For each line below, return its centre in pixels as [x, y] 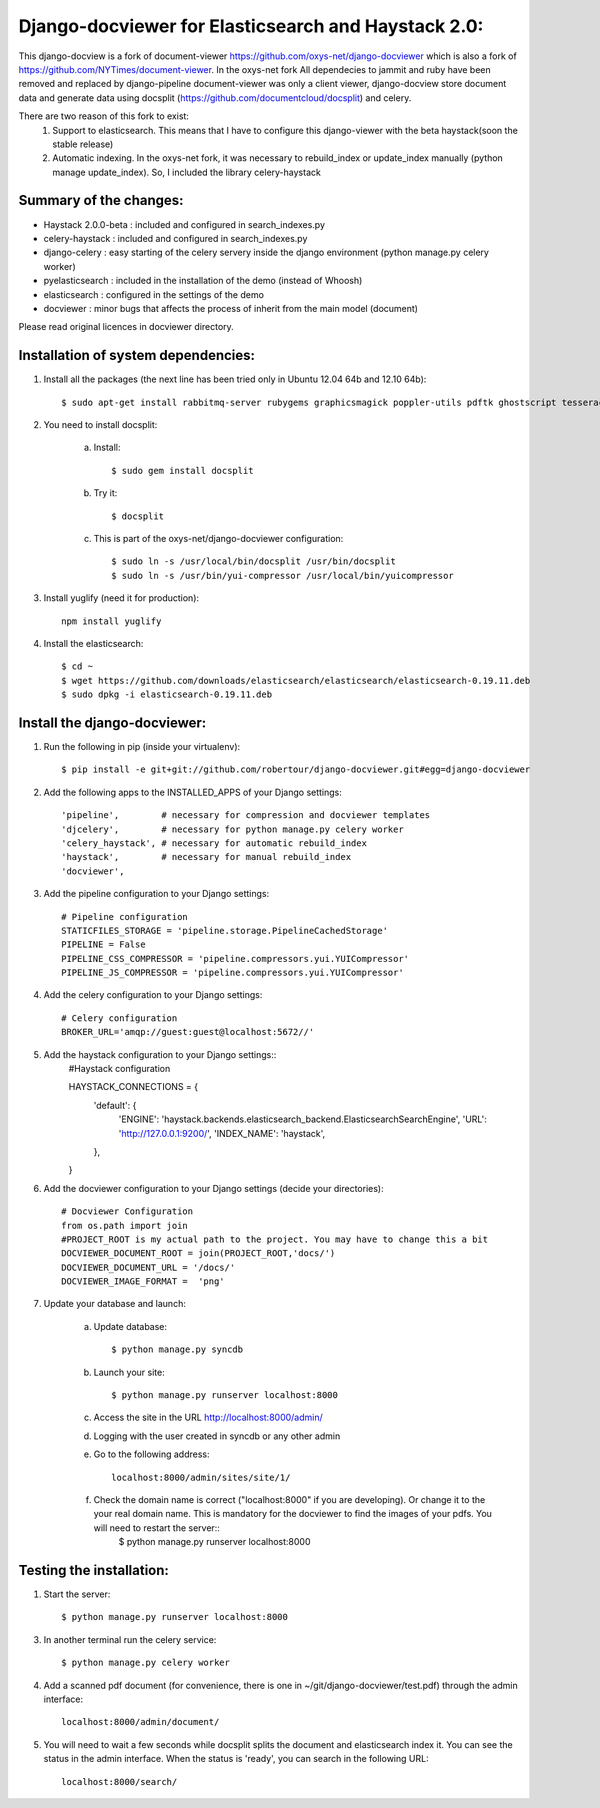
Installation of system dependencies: [136, 355]
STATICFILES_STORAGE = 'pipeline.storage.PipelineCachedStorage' [225, 930]
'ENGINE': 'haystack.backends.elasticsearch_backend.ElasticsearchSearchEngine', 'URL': [302, 1119]
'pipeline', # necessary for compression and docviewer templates [246, 815]
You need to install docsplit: [100, 424]
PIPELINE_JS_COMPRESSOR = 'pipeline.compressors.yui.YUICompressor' [232, 973]
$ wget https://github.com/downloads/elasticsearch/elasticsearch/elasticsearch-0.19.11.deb [296, 680]
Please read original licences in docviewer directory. [126, 327]
